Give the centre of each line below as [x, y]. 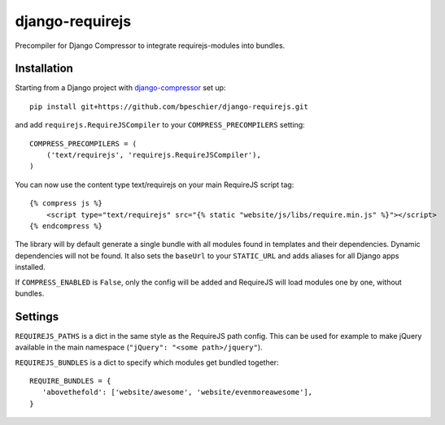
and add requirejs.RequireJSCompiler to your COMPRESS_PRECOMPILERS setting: [160, 125]
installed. [31, 267]
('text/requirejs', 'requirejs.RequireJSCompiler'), [154, 155]
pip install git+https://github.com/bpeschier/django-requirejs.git [169, 106]
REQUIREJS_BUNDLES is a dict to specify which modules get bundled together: [147, 362]
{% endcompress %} [66, 226]
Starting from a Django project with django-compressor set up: [120, 88]
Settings [37, 317]
